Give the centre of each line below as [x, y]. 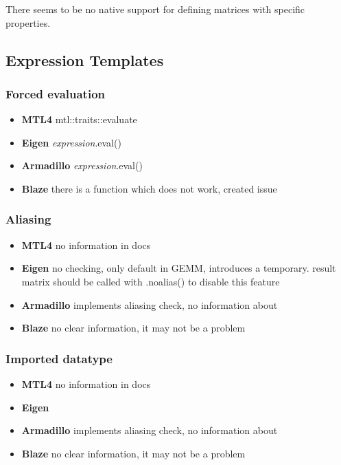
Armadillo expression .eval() [82, 165]
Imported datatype [59, 358]
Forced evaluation [55, 93]
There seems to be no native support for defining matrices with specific [155, 9]
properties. [28, 22]
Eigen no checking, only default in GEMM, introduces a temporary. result [179, 268]
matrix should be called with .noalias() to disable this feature [151, 281]
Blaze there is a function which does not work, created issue [149, 188]
